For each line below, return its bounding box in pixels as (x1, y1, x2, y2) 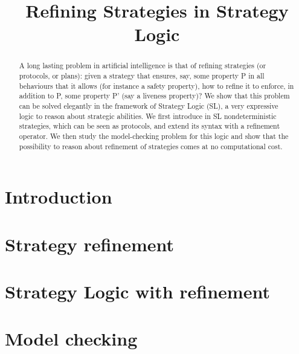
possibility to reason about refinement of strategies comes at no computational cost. (19, 141, 283, 151)
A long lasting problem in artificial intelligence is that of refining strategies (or (19, 60, 266, 71)
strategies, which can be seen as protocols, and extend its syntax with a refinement (19, 121, 280, 131)
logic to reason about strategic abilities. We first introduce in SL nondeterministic (19, 111, 277, 121)
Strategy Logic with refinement (5, 279, 270, 304)
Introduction (5, 184, 112, 209)
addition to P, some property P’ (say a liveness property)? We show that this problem (19, 91, 290, 101)
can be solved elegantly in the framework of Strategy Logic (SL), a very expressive (19, 100, 278, 111)
